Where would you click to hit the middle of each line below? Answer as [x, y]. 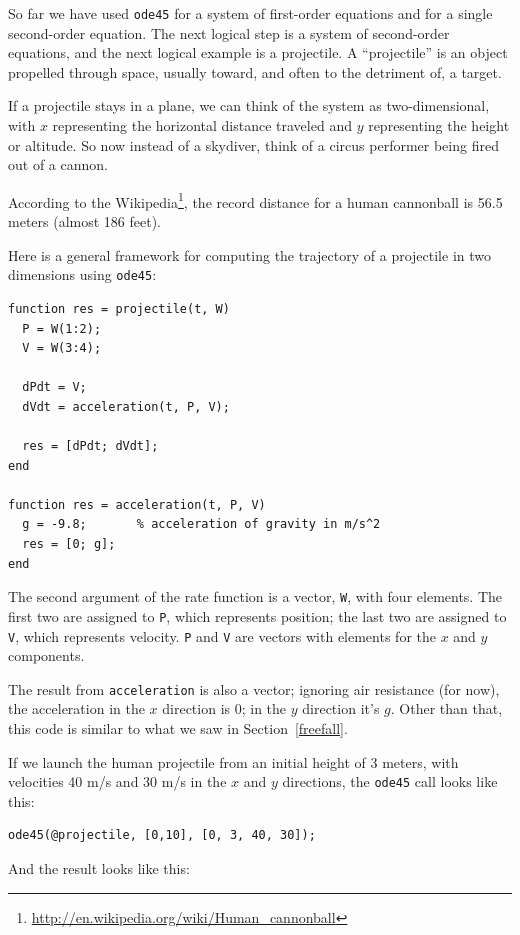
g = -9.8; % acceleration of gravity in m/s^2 [201, 524]
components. [46, 655]
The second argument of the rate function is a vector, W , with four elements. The [255, 596]
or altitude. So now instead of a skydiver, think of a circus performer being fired [253, 144]
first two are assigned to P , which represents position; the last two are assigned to [257, 615]
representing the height [439, 125]
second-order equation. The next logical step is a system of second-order [229, 32]
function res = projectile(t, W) [119, 308]
